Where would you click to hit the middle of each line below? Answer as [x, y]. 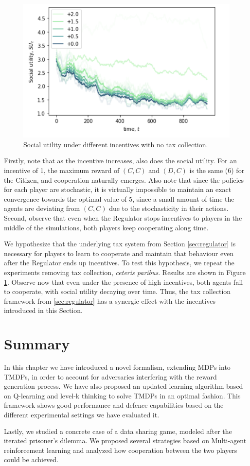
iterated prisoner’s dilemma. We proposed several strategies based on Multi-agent [125, 440]
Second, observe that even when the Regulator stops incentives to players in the [123, 217]
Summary [37, 344]
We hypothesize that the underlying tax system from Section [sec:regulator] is [120, 244]
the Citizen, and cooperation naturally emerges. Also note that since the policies [124, 180]
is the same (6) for [217, 170]
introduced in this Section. [43, 310]
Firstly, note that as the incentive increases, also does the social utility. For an [120, 161]
